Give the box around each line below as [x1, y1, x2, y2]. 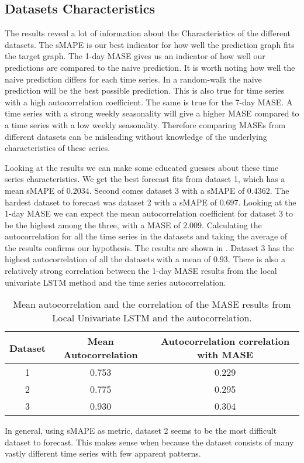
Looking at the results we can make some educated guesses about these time [5, 161, 279, 173]
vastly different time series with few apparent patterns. [5, 447, 201, 459]
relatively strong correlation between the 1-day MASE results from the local [5, 265, 277, 277]
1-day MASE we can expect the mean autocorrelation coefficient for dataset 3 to [5, 207, 293, 220]
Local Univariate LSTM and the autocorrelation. [52, 311, 252, 325]
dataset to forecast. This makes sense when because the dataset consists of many [5, 435, 294, 448]
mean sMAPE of [5, 184, 64, 196]
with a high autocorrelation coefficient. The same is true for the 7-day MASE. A [5, 95, 293, 108]
